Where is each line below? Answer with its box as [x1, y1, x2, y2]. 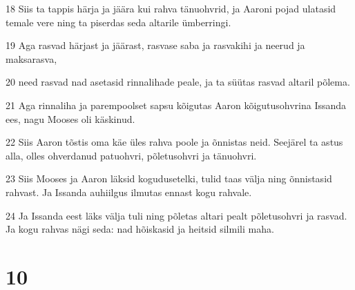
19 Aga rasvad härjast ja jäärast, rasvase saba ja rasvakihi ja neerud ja [6, 38, 305, 52]
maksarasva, [6, 51, 57, 66]
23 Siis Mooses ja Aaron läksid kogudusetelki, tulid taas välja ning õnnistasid [6, 171, 332, 186]
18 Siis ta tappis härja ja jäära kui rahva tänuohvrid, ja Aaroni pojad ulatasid [6, 1, 336, 15]
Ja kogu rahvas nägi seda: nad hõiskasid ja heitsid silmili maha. [6, 222, 274, 236]
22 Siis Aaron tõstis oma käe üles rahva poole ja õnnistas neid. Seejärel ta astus [6, 135, 343, 149]
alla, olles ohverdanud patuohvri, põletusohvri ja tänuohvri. [6, 148, 257, 162]
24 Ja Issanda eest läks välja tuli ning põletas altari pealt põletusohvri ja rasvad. [6, 208, 347, 222]
